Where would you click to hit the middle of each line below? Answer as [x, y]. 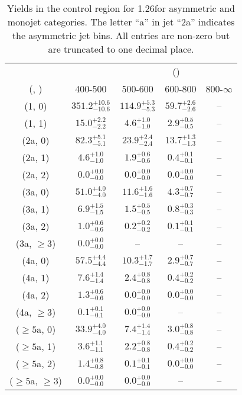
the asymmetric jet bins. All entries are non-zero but [121, 35]
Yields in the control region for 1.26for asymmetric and [121, 8]
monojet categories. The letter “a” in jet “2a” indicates [121, 22]
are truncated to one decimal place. [121, 49]
